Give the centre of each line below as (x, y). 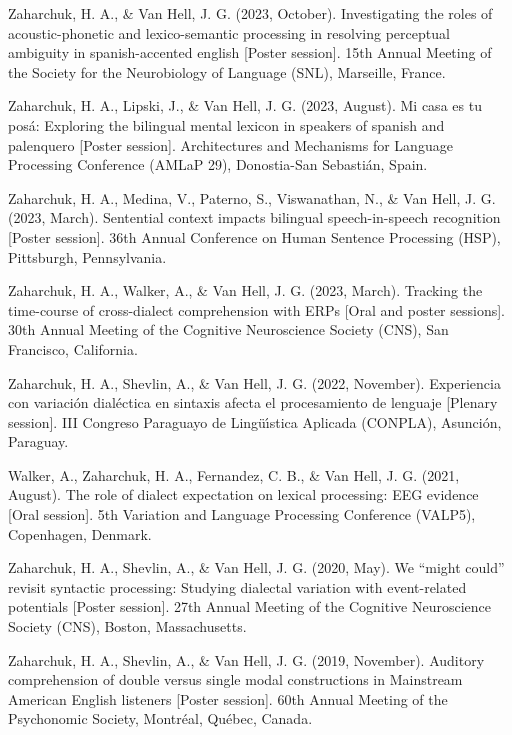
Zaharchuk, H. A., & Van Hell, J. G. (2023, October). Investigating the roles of (250, 13)
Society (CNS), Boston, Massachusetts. (127, 626)
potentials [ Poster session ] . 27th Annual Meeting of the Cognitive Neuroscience (249, 606)
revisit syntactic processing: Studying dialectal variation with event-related (237, 586)
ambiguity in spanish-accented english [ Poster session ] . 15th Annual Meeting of (250, 52)
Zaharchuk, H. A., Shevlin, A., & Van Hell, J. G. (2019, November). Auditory (246, 659)
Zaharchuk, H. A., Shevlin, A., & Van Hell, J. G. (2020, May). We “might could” (256, 567)
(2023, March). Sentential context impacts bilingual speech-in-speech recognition (254, 217)
